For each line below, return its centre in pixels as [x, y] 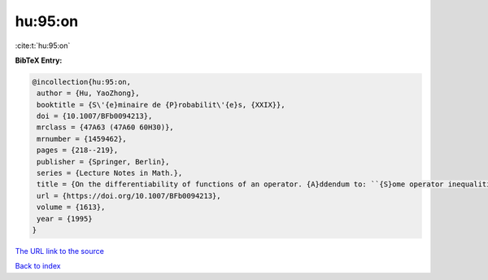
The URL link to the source [60, 251]
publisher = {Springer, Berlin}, [103, 162]
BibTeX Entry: [39, 60]
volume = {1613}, [71, 207]
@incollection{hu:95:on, [82, 82]
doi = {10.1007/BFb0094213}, [95, 116]
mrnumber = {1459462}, [82, 139]
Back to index [38, 266]
